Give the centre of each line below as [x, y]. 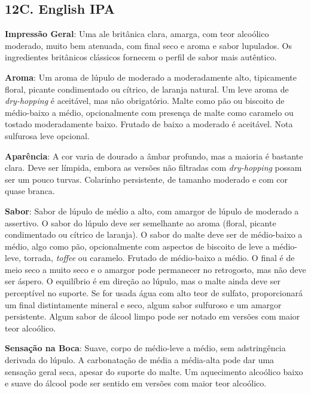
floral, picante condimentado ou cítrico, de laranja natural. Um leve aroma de [147, 89]
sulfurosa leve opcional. [47, 135]
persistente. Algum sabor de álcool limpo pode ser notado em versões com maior [153, 316]
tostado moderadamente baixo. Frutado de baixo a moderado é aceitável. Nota [149, 124]
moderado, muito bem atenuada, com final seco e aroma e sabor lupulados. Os [148, 45]
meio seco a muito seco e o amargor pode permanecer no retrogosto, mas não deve [155, 269]
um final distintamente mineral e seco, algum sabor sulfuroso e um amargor [143, 304]
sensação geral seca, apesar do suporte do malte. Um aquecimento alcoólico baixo [154, 371]
